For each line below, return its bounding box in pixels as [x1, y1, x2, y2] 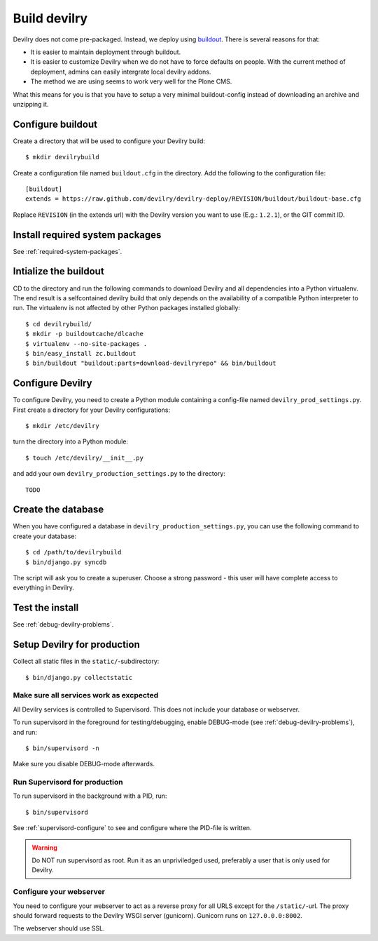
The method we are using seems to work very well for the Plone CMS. [30, 77, 232, 86]
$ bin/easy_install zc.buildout [25, 349, 136, 357]
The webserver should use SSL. [13, 924, 105, 933]
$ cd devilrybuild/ [25, 320, 92, 328]
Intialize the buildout [13, 265, 104, 277]
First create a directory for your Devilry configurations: [13, 406, 171, 414]
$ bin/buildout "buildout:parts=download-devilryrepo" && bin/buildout [25, 359, 276, 368]
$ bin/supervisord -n [25, 744, 99, 752]
